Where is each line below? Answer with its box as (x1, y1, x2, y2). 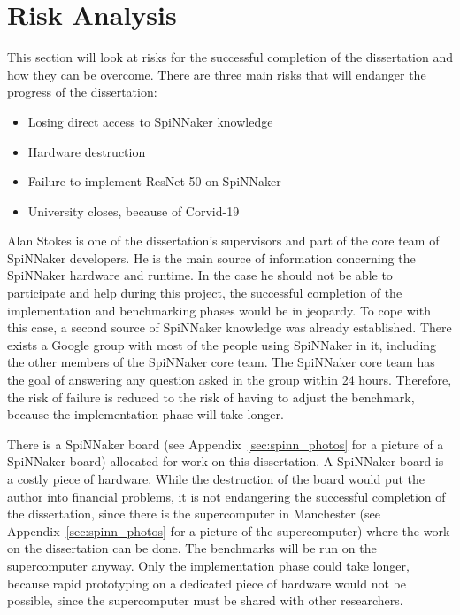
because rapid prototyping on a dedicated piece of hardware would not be (7, 573, 406, 592)
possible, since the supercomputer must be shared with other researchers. (7, 591, 403, 610)
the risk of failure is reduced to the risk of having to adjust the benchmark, (7, 387, 415, 406)
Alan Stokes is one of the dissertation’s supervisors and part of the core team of (7, 231, 440, 250)
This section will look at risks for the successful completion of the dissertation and (7, 48, 454, 66)
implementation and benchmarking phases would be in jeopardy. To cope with (7, 300, 431, 319)
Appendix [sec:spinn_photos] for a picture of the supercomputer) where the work (7, 521, 450, 540)
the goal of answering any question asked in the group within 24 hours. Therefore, (7, 370, 452, 389)
